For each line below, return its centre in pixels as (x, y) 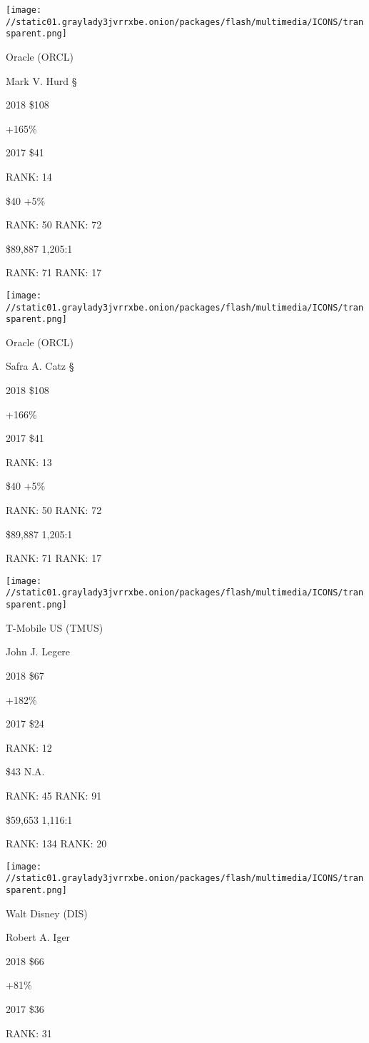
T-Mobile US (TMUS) (55, 627)
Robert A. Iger (38, 937)
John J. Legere (38, 651)
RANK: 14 (29, 176)
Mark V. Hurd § (41, 80)
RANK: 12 (29, 747)
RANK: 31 (29, 1033)
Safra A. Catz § (40, 366)
